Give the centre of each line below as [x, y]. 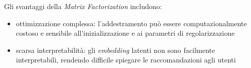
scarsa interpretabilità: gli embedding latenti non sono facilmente [115, 50]
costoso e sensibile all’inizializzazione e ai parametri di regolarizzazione [125, 33]
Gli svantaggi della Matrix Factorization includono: [83, 6]
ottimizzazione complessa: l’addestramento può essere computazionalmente [131, 23]
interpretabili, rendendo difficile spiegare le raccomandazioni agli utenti [126, 60]
